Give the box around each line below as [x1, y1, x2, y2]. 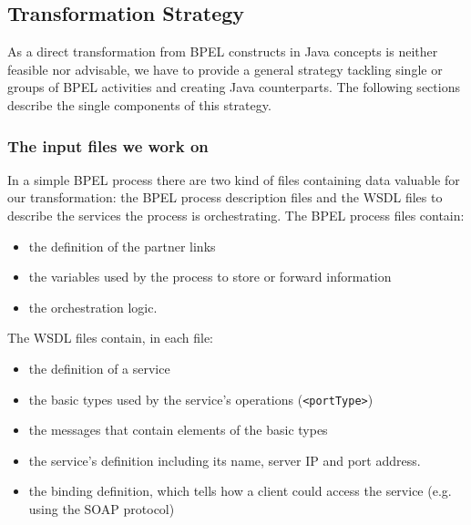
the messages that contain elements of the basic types [28, 420, 328, 439]
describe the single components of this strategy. [7, 95, 271, 114]
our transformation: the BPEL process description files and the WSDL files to [7, 188, 443, 207]
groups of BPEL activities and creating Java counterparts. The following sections [7, 77, 460, 97]
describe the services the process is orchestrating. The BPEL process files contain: [7, 205, 465, 224]
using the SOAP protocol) [28, 499, 175, 518]
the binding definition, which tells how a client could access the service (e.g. [28, 481, 452, 500]
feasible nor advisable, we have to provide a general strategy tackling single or [7, 59, 443, 78]
